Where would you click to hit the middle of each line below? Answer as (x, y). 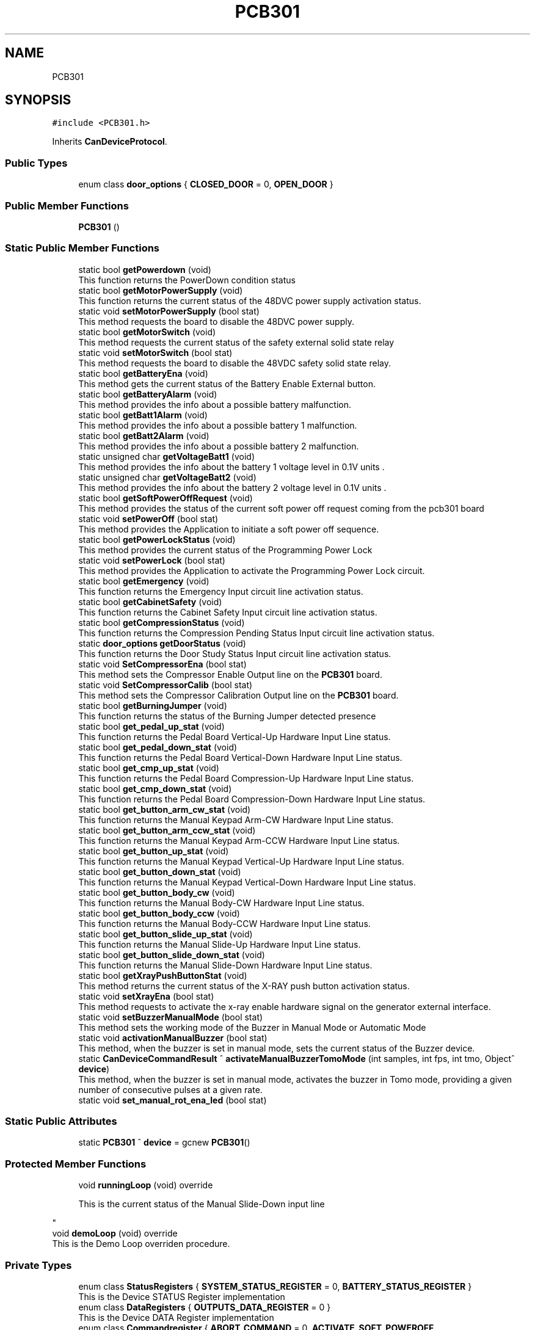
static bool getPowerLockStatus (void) (157, 539)
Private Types (38, 1265)
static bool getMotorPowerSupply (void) (161, 290)
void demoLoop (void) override (115, 1234)
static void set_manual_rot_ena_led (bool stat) (173, 1100)
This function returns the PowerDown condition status (187, 280)
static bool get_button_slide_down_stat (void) (172, 954)
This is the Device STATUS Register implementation (182, 1296)
